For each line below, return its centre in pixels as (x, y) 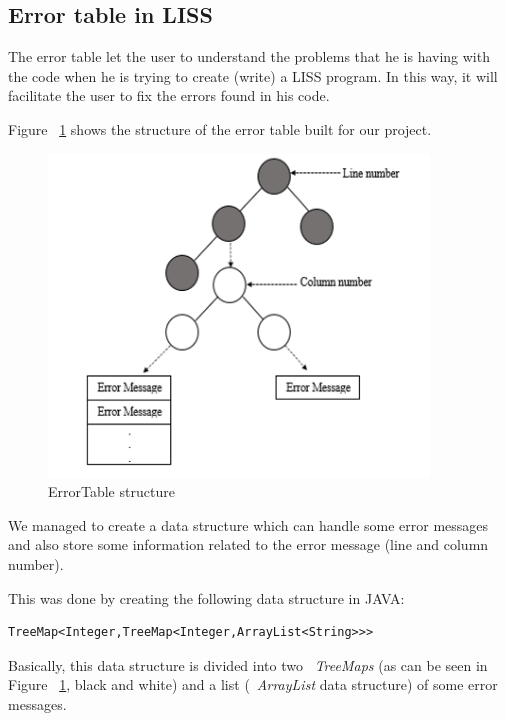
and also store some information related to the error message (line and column (248, 544)
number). (36, 563)
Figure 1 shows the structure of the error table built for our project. (220, 128)
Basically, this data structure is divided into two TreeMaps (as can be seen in (248, 664)
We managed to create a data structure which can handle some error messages (248, 524)
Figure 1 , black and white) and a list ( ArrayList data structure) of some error (253, 684)
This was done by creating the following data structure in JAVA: (206, 597)
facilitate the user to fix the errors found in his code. (169, 95)
